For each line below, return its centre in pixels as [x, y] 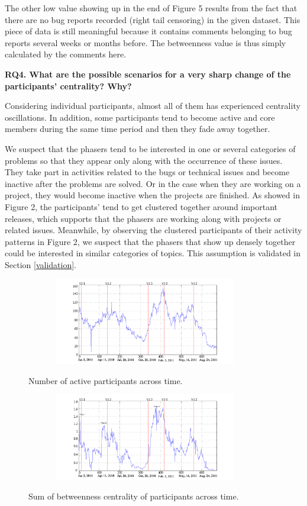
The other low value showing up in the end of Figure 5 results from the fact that [151, 8]
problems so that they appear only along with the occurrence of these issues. [144, 160]
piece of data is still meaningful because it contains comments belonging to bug [148, 31]
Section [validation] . [41, 264]
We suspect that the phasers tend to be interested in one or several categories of [150, 148]
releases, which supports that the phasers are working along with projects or [143, 218]
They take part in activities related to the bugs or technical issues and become [147, 172]
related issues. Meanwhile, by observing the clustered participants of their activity [153, 230]
